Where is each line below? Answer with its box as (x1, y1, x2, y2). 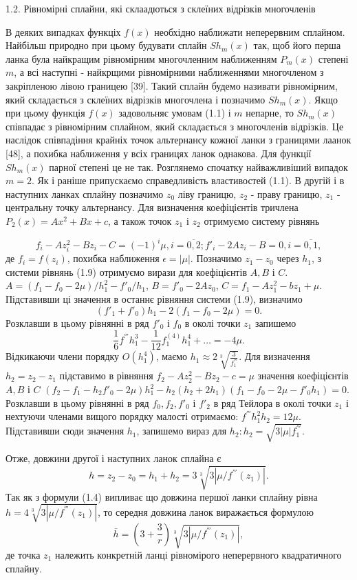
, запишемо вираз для (136, 423, 227, 438)
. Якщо (308, 92, 338, 106)
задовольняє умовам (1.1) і (118, 106, 231, 120)
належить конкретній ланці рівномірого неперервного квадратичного (54, 548, 342, 562)
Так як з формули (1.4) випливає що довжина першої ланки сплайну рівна (6, 489, 318, 503)
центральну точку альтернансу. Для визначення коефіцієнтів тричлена (6, 200, 299, 214)
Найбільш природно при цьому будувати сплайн (6, 38, 207, 52)
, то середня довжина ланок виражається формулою (97, 504, 314, 519)
